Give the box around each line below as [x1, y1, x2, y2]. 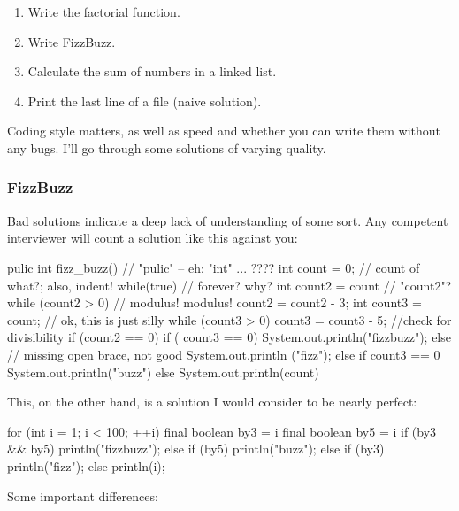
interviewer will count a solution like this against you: [7, 228, 298, 247]
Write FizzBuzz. [27, 32, 116, 50]
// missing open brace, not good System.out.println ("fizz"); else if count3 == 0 [7, 345, 440, 363]
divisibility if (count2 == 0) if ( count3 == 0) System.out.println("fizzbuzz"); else [7, 328, 451, 346]
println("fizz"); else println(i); [7, 456, 165, 475]
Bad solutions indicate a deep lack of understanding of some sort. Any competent [7, 211, 448, 229]
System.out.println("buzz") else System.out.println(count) [7, 362, 319, 381]
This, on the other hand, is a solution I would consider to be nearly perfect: [7, 392, 417, 411]
